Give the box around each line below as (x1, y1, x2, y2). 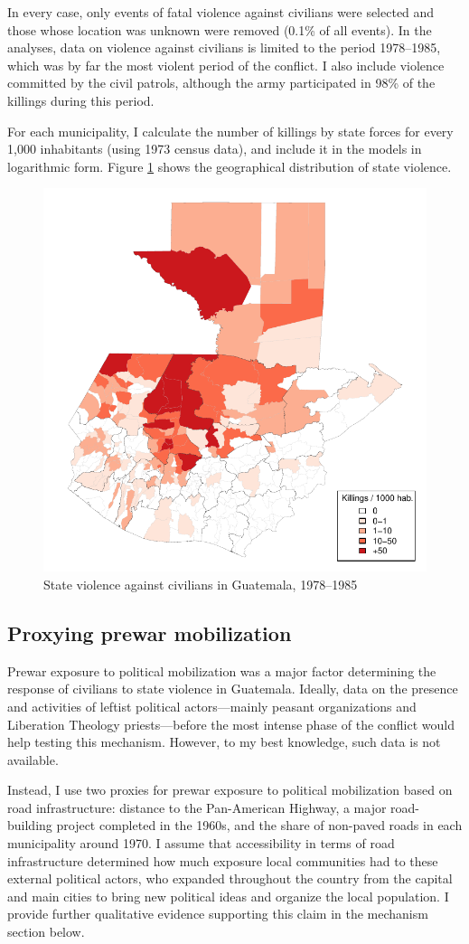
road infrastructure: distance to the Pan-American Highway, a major (7, 798, 387, 817)
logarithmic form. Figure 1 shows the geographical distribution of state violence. (7, 156, 452, 175)
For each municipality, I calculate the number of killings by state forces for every (7, 121, 454, 140)
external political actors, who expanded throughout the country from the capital (7, 869, 453, 888)
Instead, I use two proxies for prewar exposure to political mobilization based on (7, 780, 453, 799)
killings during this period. (7, 90, 155, 109)
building (7, 816, 52, 835)
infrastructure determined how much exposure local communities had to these (7, 851, 438, 870)
